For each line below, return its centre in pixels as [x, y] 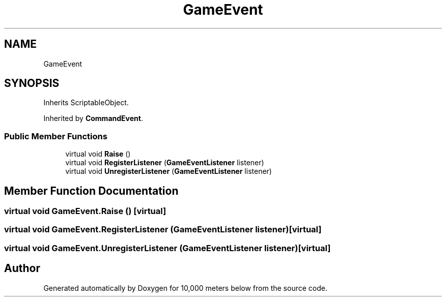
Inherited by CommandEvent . [93, 118]
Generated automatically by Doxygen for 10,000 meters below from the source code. [185, 288]
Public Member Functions [56, 136]
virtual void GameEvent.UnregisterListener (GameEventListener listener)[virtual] [168, 248]
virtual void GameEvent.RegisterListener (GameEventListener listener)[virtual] [163, 230]
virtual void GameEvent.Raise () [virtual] [85, 211]
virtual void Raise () [98, 154]
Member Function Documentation [91, 191]
